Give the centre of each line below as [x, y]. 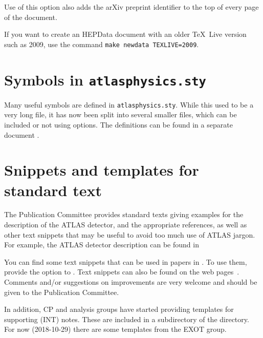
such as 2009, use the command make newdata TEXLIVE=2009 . [102, 44]
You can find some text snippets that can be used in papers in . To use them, [126, 261]
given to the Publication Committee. [62, 292]
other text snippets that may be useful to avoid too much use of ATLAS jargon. [130, 234]
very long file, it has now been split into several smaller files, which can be [120, 114]
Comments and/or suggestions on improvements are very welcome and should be [131, 282]
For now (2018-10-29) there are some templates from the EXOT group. [115, 329]
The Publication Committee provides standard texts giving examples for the [124, 214]
